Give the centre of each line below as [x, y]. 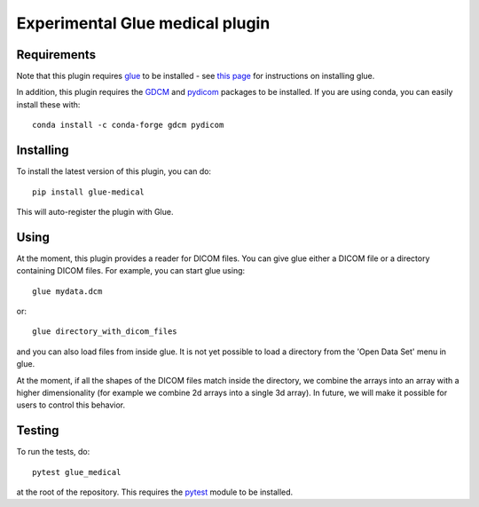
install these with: [48, 104]
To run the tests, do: [53, 452]
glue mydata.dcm [67, 291]
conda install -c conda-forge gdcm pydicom [128, 125]
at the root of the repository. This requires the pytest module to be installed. [155, 492]
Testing [38, 431]
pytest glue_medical [77, 472]
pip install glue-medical [89, 192]
